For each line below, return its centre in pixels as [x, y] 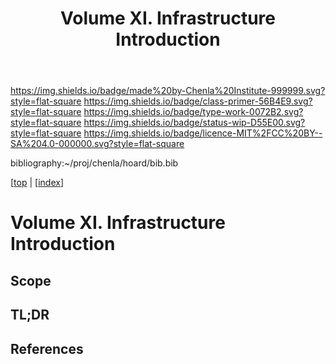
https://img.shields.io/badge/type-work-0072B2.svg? [193, 112]
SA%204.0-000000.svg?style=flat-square [97, 144]
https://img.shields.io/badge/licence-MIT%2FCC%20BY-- [203, 133]
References [47, 348]
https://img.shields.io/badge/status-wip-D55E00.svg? [194, 123]
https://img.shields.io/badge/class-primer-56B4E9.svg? [198, 101]
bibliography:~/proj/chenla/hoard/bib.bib [94, 163]
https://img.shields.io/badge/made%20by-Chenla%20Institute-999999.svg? [168, 91]
